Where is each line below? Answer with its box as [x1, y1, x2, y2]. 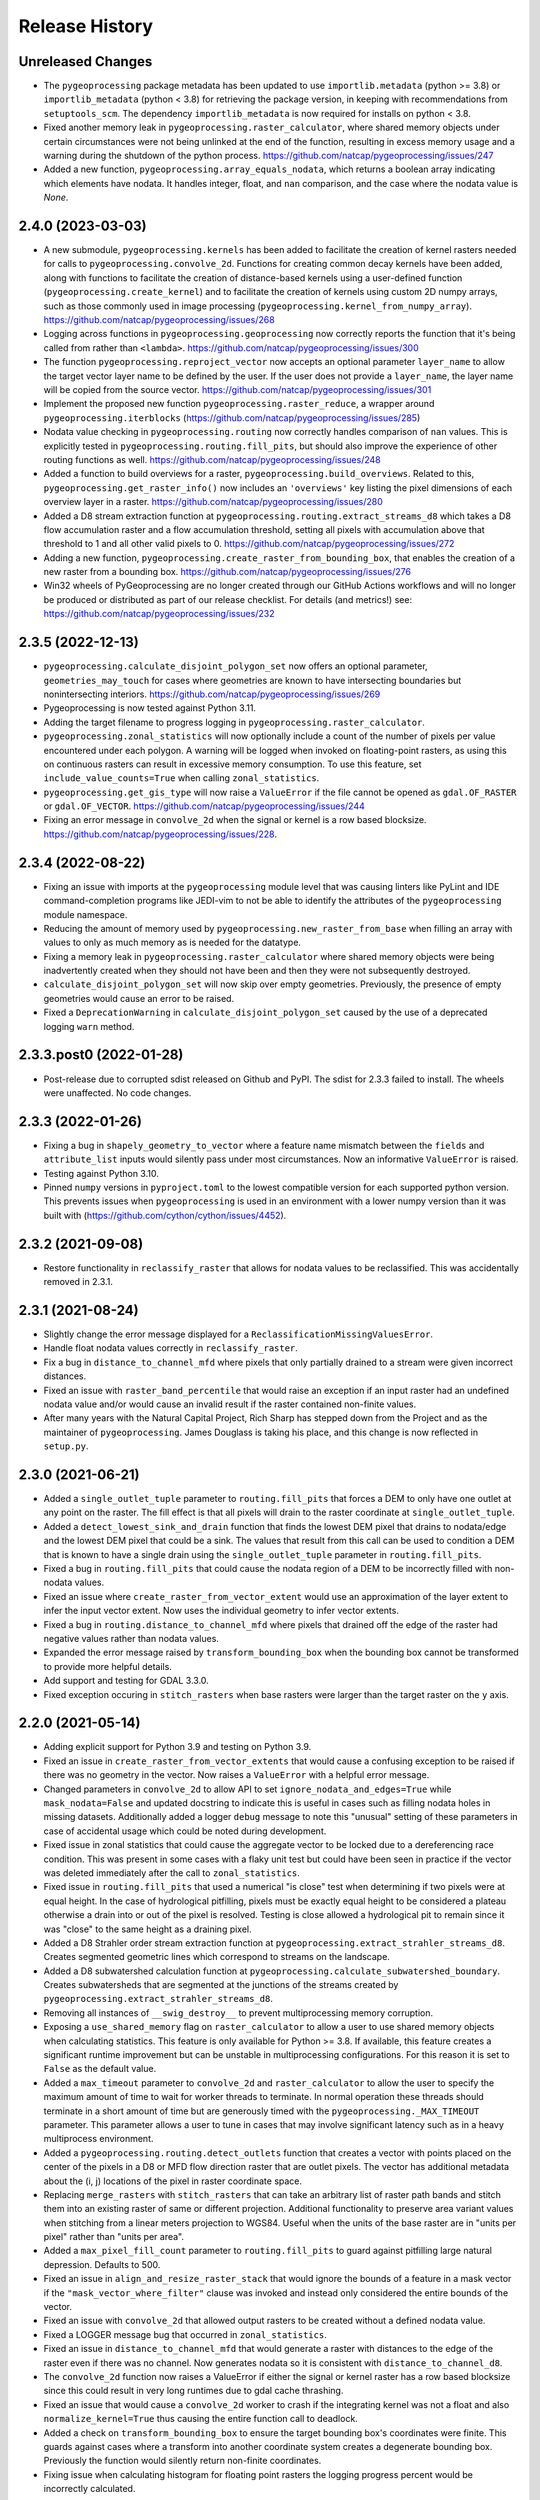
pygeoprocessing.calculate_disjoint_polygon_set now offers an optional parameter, [43, 660, 429, 672]
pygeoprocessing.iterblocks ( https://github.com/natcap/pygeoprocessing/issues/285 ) [43, 411, 421, 424]
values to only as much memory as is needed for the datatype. [43, 936, 302, 949]
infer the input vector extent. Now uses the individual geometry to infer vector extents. [43, 1605, 400, 1617]
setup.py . [43, 1440, 89, 1452]
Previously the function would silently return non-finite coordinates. [43, 2455, 322, 2467]
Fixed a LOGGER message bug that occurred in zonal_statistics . [43, 2328, 327, 2340]
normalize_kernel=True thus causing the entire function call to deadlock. [43, 2413, 359, 2425]
